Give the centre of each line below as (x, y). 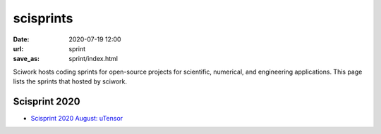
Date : (21, 39)
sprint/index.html (93, 59)
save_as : (26, 59)
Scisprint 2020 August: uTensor (77, 119)
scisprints (43, 18)
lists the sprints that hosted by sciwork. (70, 81)
